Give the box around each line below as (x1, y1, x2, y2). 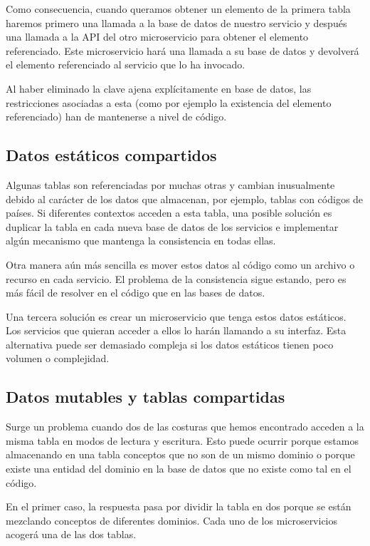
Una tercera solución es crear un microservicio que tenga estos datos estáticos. (6, 309, 347, 324)
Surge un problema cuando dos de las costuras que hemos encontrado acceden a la (6, 419, 364, 434)
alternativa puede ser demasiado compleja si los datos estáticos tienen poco (6, 336, 334, 351)
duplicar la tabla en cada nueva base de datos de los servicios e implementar (6, 219, 339, 234)
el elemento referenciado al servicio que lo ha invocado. (6, 57, 245, 72)
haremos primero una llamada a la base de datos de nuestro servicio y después (6, 15, 347, 30)
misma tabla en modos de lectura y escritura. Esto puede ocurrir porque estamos (6, 433, 359, 448)
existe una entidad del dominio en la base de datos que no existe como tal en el (6, 461, 351, 476)
